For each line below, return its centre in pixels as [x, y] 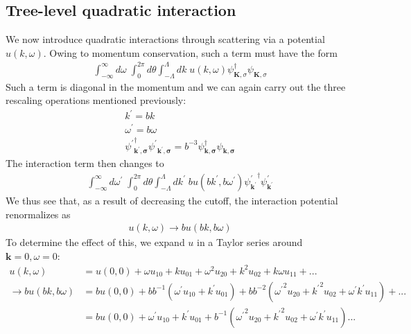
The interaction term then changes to [85, 163]
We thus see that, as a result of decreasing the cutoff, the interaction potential [172, 200]
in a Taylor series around [250, 242]
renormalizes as [38, 214]
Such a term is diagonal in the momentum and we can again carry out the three [176, 86]
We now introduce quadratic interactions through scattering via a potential [165, 39]
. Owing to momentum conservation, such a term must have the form [190, 52]
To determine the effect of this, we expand [95, 242]
